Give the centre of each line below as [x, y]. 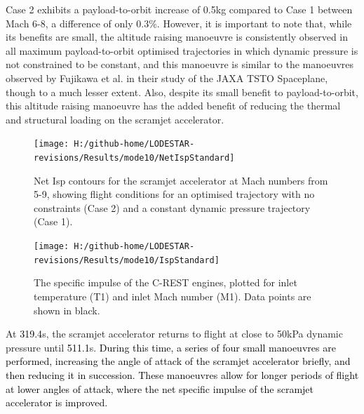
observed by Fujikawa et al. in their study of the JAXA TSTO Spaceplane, [167, 78]
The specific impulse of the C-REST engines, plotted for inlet [166, 282]
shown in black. [67, 310]
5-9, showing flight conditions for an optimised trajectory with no [174, 194]
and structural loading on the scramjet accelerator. [115, 119]
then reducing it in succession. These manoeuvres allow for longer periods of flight [182, 374]
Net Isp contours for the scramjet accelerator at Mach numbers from [181, 180]
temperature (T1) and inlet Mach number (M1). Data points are [173, 296]
